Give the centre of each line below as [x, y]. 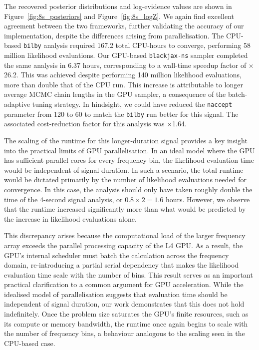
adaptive [17, 104]
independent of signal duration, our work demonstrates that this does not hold [124, 304]
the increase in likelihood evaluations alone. [70, 218]
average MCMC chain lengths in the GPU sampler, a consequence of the [115, 94]
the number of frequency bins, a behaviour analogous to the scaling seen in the [125, 333]
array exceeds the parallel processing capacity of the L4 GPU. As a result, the [124, 245]
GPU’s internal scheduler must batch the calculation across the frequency [117, 255]
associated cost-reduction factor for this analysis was [84, 124]
